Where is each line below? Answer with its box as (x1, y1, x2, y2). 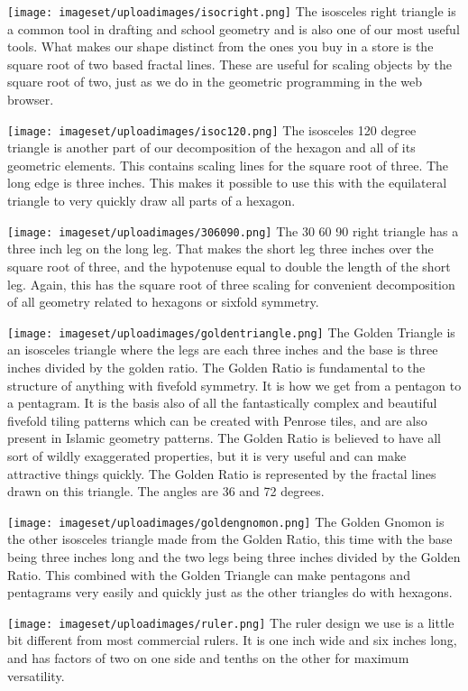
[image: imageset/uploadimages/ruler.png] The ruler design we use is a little (7, 613, 454, 631)
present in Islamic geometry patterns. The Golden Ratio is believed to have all (7, 428, 441, 447)
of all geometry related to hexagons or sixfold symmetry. (7, 292, 319, 311)
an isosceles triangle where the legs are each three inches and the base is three (7, 340, 438, 359)
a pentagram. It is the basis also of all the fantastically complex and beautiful (7, 393, 437, 412)
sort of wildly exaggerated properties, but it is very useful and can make (7, 446, 407, 465)
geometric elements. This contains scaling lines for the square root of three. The (7, 155, 449, 174)
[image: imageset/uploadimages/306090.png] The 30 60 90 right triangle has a (7, 221, 459, 240)
